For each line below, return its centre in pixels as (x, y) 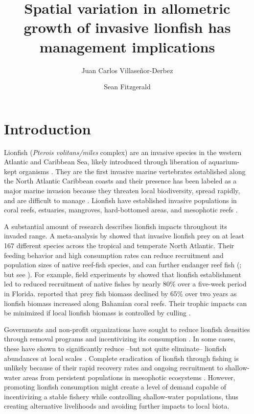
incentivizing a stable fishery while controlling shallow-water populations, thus (121, 396)
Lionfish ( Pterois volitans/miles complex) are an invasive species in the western (123, 152)
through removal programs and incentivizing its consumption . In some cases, (120, 339)
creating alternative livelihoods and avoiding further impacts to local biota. (117, 406)
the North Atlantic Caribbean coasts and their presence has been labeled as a (120, 181)
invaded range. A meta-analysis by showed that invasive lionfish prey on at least (124, 236)
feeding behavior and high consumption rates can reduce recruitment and (114, 255)
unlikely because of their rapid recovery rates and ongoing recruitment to (114, 368)
